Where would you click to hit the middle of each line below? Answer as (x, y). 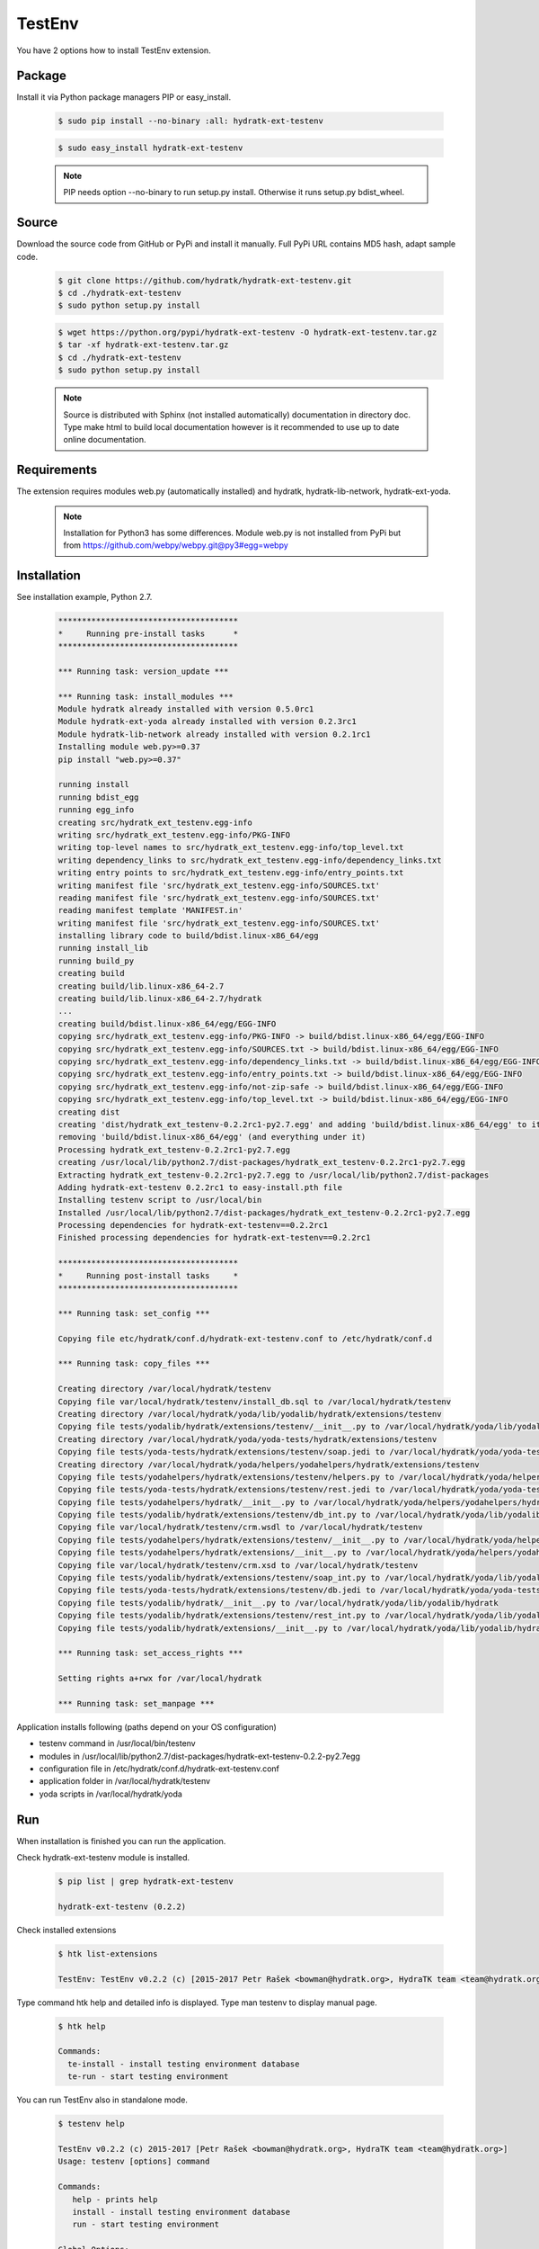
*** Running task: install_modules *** (146, 696)
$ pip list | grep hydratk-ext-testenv (146, 1882)
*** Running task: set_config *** (134, 1313)
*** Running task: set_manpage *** (136, 1703)
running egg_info (96, 810)
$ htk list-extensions (108, 1953)
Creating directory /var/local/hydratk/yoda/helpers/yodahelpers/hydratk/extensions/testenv (269, 1465)
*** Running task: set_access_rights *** (150, 1653)
